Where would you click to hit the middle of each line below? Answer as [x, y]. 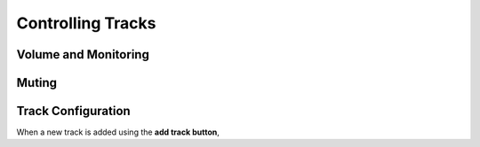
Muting [37, 83]
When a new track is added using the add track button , [118, 132]
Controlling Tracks [86, 23]
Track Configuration [73, 111]
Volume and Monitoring [83, 54]
